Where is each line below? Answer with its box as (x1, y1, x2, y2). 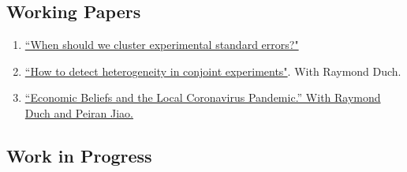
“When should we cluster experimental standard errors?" (24, 36, 299, 53)
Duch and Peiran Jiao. (24, 104, 133, 121)
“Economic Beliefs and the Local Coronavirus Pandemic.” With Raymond (24, 89, 381, 106)
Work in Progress (6, 143, 152, 167)
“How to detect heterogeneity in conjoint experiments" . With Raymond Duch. (24, 62, 401, 79)
